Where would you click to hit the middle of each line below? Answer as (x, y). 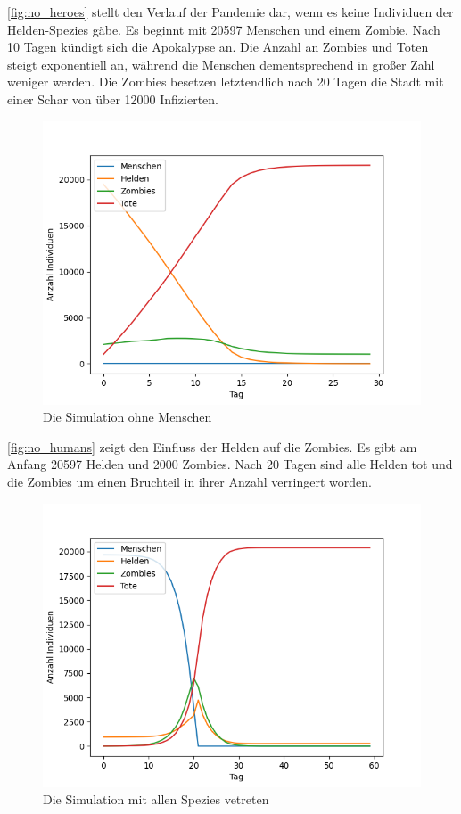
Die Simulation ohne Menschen (128, 417)
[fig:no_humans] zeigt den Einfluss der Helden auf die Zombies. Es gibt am (212, 446)
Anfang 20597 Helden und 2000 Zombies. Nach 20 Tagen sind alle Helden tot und (230, 464)
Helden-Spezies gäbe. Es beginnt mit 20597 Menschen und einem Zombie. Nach (224, 29)
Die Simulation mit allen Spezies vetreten (156, 799)
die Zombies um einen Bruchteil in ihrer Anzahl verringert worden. (189, 481)
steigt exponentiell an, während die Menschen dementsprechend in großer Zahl (221, 64)
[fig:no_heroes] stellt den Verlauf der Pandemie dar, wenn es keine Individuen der (230, 12)
